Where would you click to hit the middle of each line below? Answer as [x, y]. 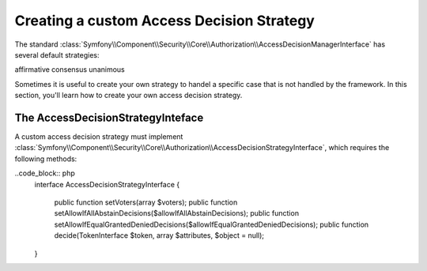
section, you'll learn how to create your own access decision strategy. [128, 96]
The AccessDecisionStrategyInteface [109, 117]
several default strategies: [57, 55]
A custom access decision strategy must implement [99, 137]
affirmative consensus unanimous [70, 70]
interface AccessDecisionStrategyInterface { [107, 184]
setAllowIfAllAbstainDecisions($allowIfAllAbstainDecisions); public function [177, 213]
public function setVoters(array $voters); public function [146, 202]
